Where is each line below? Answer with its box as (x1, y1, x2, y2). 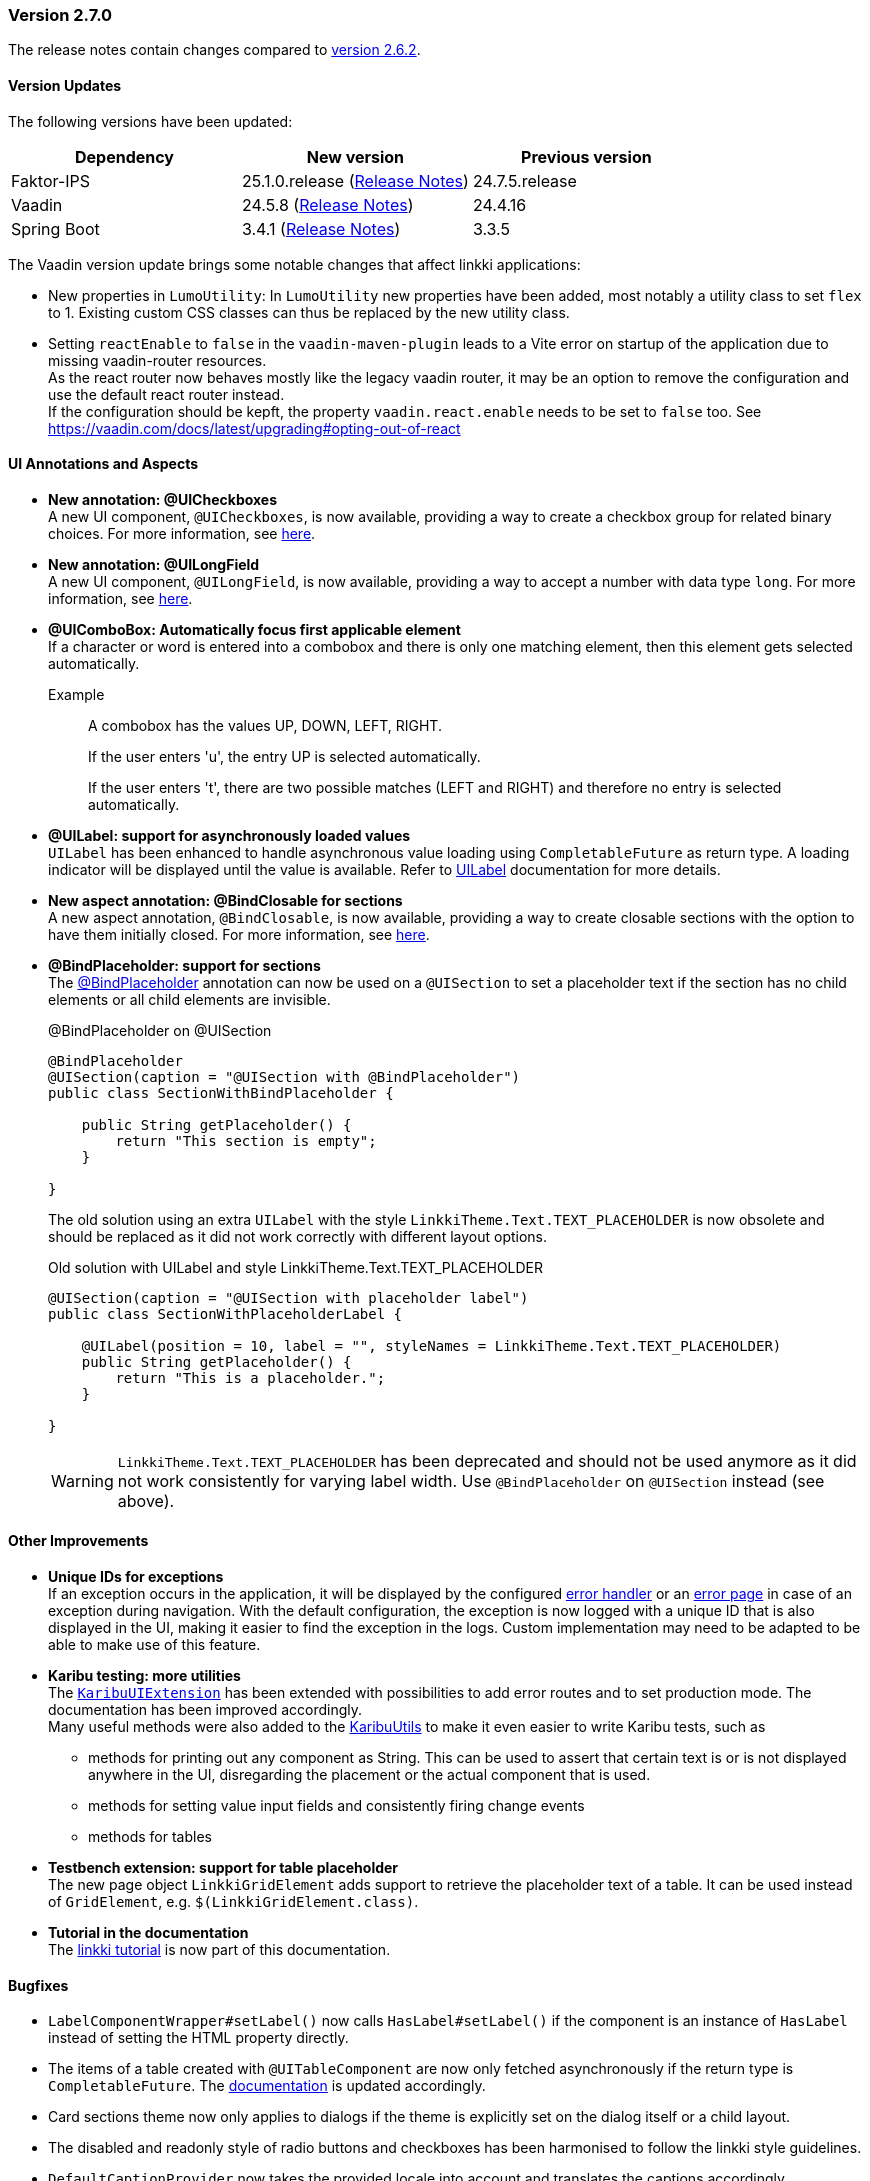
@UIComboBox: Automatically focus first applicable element (48, 620, 461, 638)
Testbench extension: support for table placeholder (48, 1859, 399, 1877)
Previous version (521, 146, 652, 167)
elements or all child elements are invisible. (48, 990, 331, 1008)
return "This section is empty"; (115, 1132, 377, 1149)
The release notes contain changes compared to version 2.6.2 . (8, 41, 421, 59)
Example (48, 685, 105, 703)
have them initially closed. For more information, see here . (48, 925, 430, 943)
